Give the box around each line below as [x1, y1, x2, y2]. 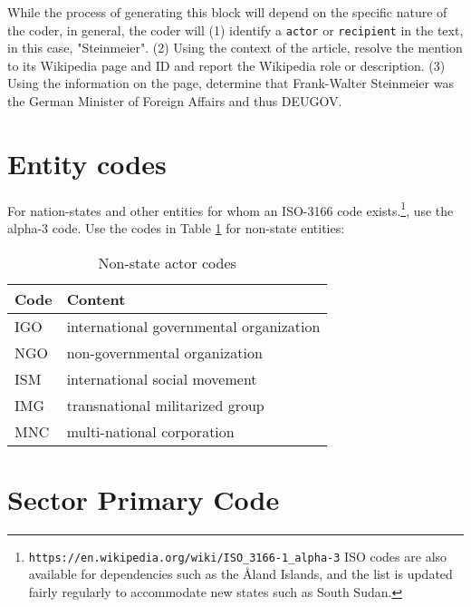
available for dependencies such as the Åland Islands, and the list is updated [28, 564, 453, 583]
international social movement [66, 367, 257, 389]
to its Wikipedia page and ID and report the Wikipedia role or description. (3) [7, 55, 446, 74]
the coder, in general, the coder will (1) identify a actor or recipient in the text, [7, 20, 464, 39]
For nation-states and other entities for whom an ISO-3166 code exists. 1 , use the [7, 198, 454, 220]
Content [66, 288, 126, 309]
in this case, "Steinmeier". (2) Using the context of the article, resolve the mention [7, 38, 463, 57]
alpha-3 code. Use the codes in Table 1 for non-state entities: [7, 219, 345, 237]
